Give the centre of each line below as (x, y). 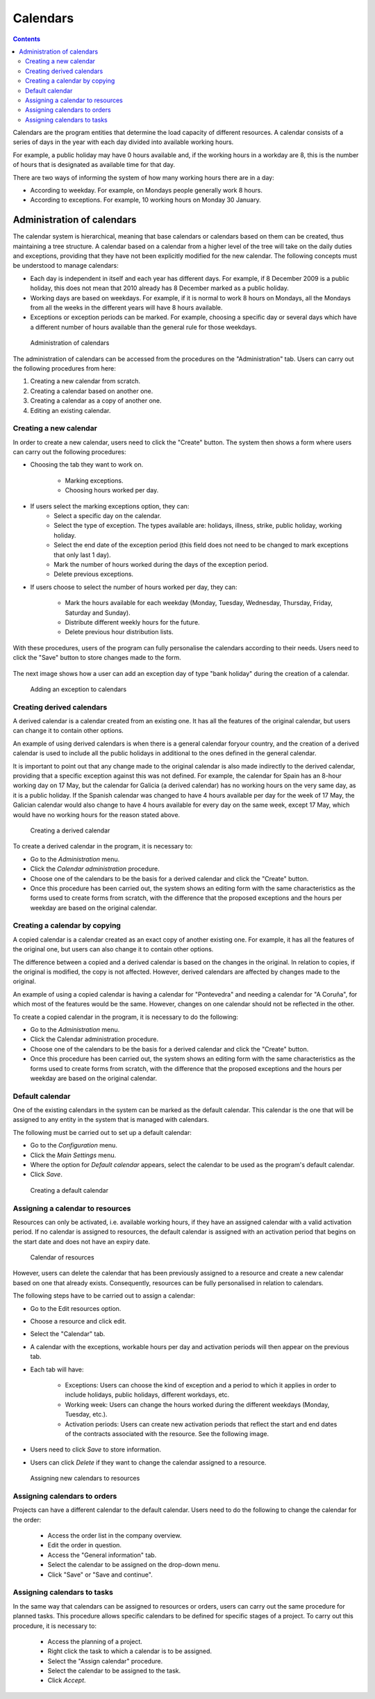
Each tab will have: (57, 1369)
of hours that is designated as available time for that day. (94, 165)
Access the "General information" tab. (102, 1555)
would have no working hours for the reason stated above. (97, 814)
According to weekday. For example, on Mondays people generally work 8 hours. (147, 191)
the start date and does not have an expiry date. (82, 1241)
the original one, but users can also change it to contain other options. (113, 949)
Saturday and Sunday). (98, 613)
